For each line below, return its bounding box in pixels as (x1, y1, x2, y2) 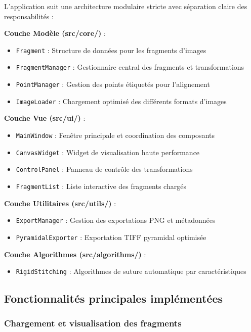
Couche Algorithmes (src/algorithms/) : (4, 249, 146, 259)
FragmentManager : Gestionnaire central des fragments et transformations (16, 62, 244, 72)
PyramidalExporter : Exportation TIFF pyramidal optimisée (16, 231, 206, 242)
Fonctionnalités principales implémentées (4, 291, 223, 306)
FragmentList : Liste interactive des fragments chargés (16, 180, 186, 191)
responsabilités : (4, 11, 54, 21)
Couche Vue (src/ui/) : (4, 113, 86, 123)
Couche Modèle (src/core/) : (4, 28, 106, 38)
